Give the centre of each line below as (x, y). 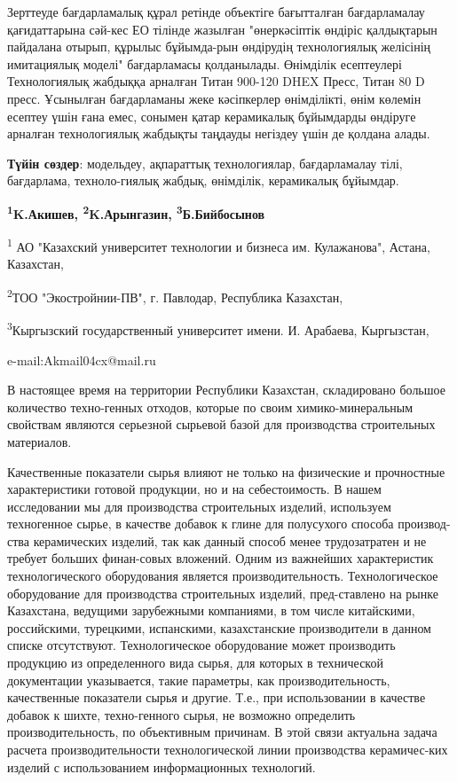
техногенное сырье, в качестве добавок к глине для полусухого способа (201, 524)
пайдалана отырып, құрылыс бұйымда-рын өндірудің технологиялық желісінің (219, 47)
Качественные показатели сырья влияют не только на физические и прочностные (226, 471)
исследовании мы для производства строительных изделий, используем (199, 506)
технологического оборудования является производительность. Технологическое (223, 576)
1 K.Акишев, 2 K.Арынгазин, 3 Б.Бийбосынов (136, 212)
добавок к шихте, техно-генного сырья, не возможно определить (181, 714)
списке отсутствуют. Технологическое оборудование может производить (201, 645)
